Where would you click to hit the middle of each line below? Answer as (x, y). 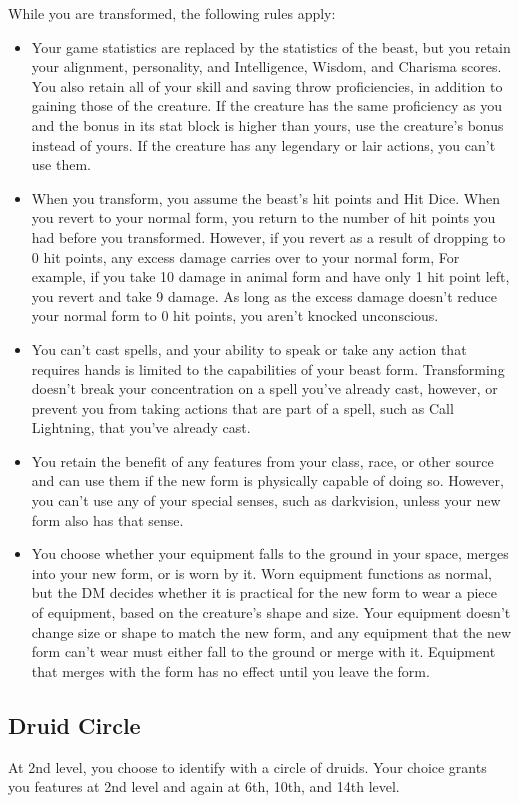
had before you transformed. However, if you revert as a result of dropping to (268, 236)
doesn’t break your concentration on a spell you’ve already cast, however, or (264, 388)
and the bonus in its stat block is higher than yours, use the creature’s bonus (267, 124)
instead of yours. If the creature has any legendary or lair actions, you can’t (263, 144)
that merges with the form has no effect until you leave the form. (230, 670)
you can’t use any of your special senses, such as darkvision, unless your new (266, 500)
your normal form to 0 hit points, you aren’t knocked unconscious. (235, 315)
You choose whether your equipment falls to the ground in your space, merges (270, 553)
